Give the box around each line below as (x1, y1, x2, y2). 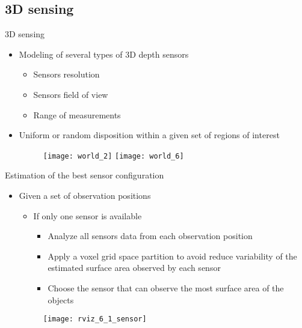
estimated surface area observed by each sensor (48, 261, 221, 274)
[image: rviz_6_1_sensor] (43, 315, 147, 324)
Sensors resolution (33, 68, 100, 80)
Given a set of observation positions (19, 189, 151, 202)
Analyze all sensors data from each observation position (48, 229, 253, 242)
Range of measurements (33, 108, 121, 121)
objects (48, 293, 74, 306)
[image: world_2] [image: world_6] (43, 151, 184, 160)
